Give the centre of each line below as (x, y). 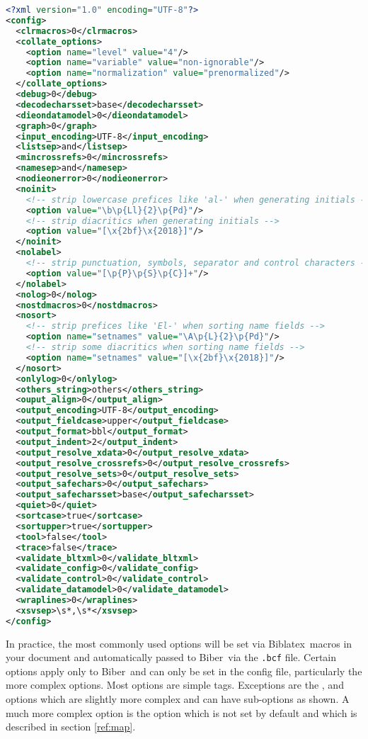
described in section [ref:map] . (71, 727)
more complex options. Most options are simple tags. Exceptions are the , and (175, 685)
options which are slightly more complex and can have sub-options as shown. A (178, 699)
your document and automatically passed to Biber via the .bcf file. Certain (171, 657)
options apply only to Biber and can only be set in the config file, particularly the (184, 671)
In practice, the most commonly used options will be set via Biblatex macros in (179, 643)
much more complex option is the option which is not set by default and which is (182, 712)
